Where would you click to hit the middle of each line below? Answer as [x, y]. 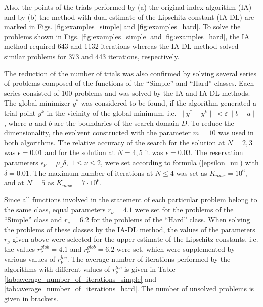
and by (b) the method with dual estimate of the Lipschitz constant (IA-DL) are [129, 16]
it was [154, 152]
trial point [20, 112]
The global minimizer [37, 103]
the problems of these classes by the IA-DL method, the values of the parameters [130, 229]
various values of [30, 259]
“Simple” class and [33, 219]
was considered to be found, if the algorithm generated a [169, 103]
